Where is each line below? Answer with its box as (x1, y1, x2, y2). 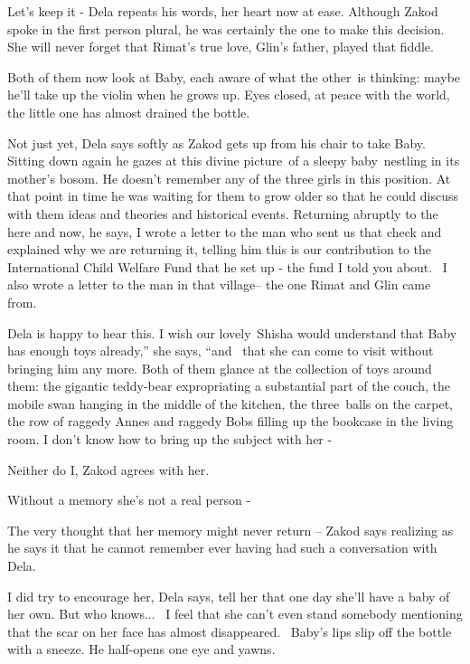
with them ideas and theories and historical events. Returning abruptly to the (7, 204, 438, 223)
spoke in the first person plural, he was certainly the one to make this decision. (7, 19, 445, 38)
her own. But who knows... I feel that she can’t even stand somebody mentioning (7, 604, 463, 623)
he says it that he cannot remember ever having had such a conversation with (7, 538, 437, 557)
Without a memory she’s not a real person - (7, 490, 251, 509)
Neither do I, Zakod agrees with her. (7, 460, 210, 479)
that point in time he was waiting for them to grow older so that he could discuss (7, 186, 459, 205)
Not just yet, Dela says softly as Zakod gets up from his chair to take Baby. (7, 133, 426, 152)
